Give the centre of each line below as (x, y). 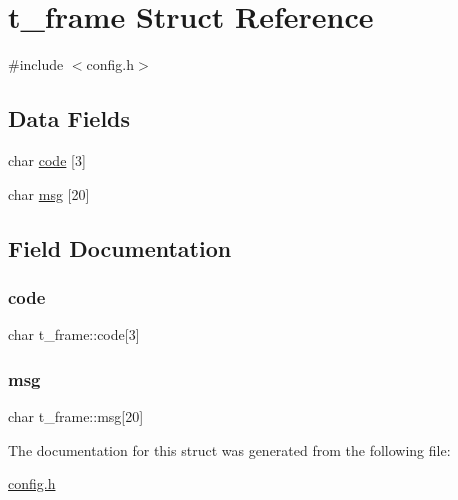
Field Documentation (120, 247)
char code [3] (47, 159)
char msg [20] (49, 193)
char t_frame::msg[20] (76, 415)
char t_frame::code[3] (74, 334)
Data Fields (69, 118)
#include (36, 64)
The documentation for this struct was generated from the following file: (229, 449)
